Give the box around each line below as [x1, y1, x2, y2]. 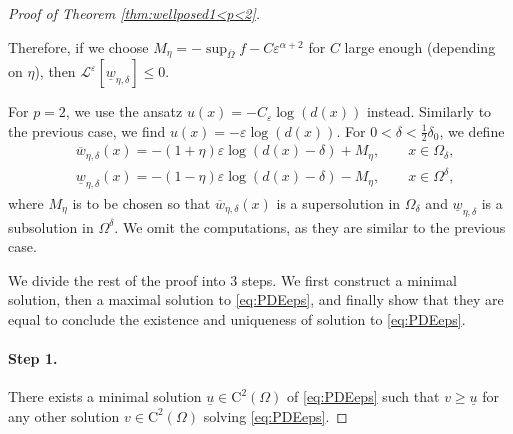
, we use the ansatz [65, 101, 183, 122]
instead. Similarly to [366, 101, 492, 122]
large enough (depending [344, 36, 496, 57]
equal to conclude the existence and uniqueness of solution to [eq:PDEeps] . [8, 308, 466, 329]
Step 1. [8, 348, 58, 369]
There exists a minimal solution [8, 386, 202, 407]
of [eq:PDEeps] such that [287, 386, 440, 407]
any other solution [8, 405, 120, 426]
